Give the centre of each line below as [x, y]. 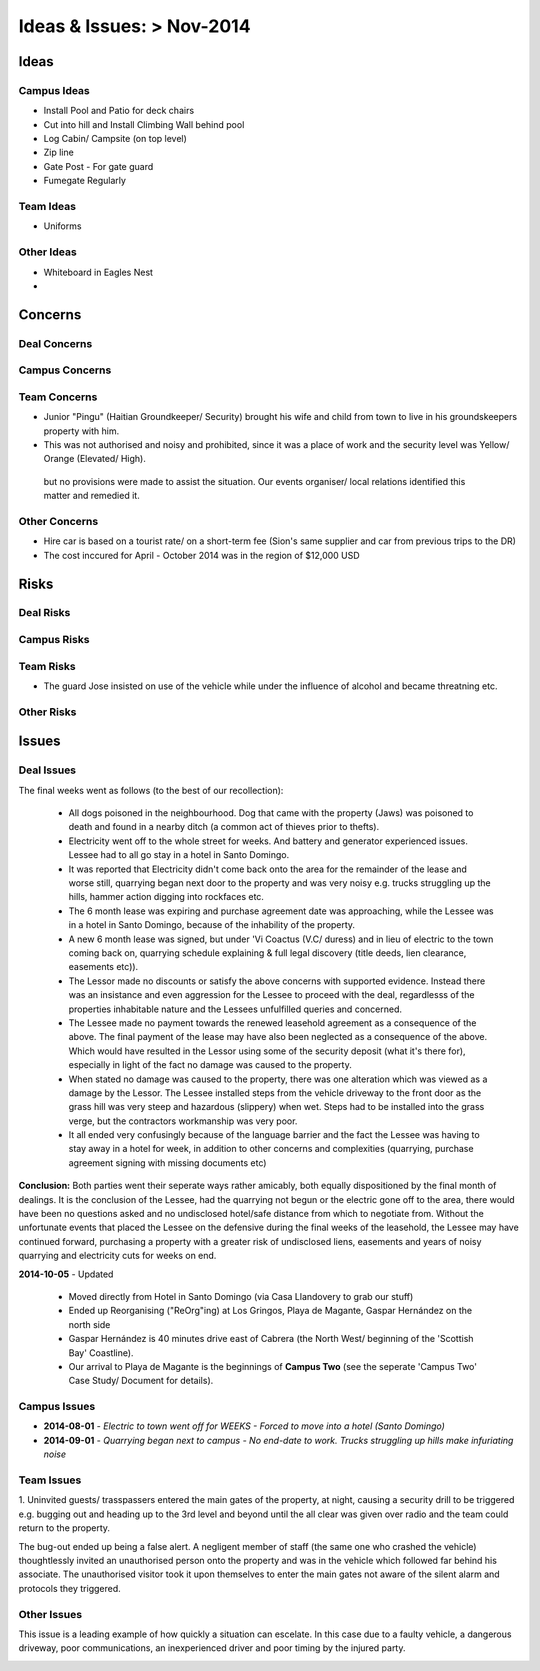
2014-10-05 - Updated [66, 1274]
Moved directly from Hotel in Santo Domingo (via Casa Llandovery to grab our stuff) [241, 1296]
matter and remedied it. [91, 496]
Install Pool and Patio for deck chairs [119, 111]
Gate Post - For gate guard [98, 166]
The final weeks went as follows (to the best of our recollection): [151, 790]
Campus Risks [54, 640]
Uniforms [62, 226]
